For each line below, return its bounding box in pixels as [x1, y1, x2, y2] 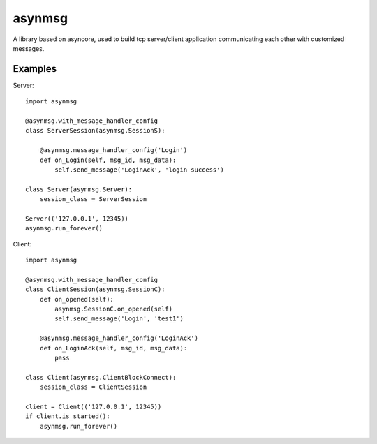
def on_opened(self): [39, 295, 114, 303]
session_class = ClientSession [39, 383, 147, 391]
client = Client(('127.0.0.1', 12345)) [25, 402, 162, 410]
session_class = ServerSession [39, 195, 147, 203]
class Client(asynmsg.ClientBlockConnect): [25, 373, 177, 381]
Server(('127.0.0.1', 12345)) [25, 214, 129, 223]
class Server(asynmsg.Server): [25, 185, 133, 193]
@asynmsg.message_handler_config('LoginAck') [39, 334, 199, 342]
